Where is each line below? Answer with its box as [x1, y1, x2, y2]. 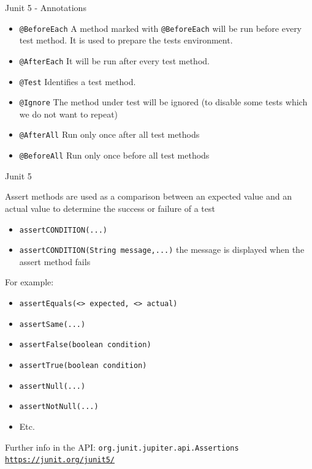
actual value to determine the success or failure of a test [5, 201, 215, 214]
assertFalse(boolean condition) [19, 340, 151, 350]
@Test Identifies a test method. [19, 75, 136, 88]
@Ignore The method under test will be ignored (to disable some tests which [19, 96, 308, 108]
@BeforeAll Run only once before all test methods [19, 149, 210, 162]
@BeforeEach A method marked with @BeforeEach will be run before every [19, 21, 302, 34]
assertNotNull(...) [19, 402, 99, 411]
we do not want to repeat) [19, 107, 118, 120]
